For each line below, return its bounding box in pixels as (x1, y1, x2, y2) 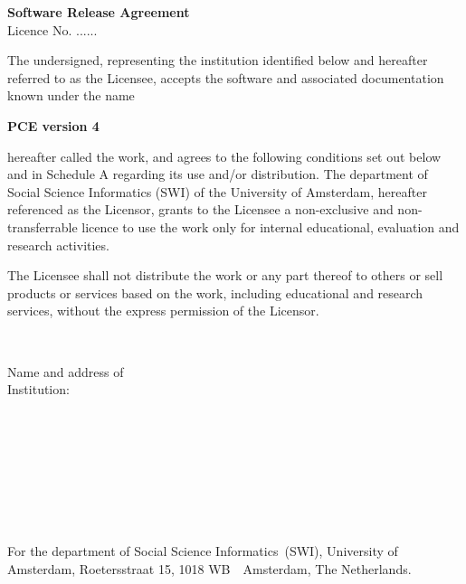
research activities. (7, 235, 109, 254)
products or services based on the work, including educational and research (7, 283, 423, 302)
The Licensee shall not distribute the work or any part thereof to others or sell (7, 266, 443, 285)
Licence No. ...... (7, 20, 98, 39)
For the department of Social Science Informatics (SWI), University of (7, 542, 398, 560)
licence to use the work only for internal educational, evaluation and (81, 217, 460, 236)
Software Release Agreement (7, 3, 190, 21)
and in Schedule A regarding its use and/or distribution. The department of (7, 165, 428, 184)
